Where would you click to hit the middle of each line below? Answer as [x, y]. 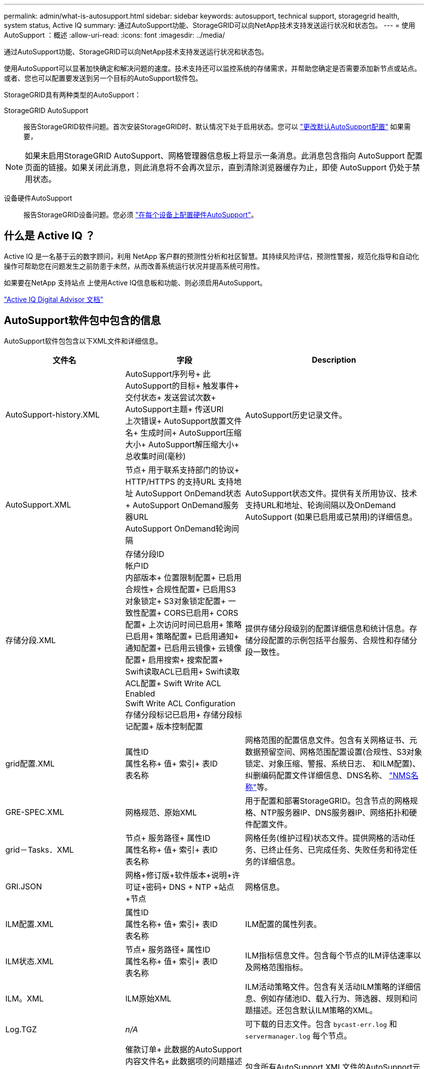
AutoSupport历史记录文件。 [296, 415]
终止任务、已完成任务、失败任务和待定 [339, 849]
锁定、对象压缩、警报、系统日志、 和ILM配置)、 [332, 763]
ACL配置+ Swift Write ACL [173, 683]
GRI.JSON [24, 886]
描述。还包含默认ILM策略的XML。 [315, 1010]
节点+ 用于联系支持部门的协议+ [182, 470]
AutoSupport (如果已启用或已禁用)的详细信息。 [331, 517]
